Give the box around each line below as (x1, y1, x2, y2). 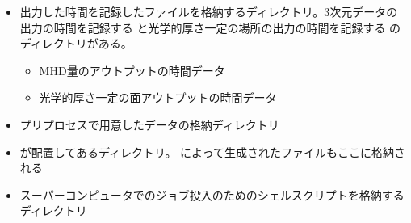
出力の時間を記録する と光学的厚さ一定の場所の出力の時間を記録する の (19, 19, 401, 36)
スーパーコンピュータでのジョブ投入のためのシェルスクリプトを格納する (19, 186, 405, 203)
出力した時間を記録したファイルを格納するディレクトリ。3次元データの (19, 3, 398, 19)
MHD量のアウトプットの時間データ (39, 61, 225, 78)
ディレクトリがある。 (19, 35, 132, 52)
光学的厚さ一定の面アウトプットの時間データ (39, 89, 277, 106)
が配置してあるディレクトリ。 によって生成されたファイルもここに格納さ (19, 143, 405, 160)
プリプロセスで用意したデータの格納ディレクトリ (19, 116, 279, 133)
